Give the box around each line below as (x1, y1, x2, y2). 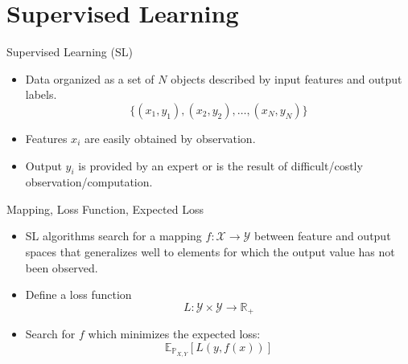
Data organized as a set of (25, 70, 155, 87)
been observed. (25, 259, 98, 276)
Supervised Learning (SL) (6, 43, 133, 60)
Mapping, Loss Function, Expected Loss (6, 200, 204, 217)
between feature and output (253, 227, 391, 244)
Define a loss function (25, 286, 132, 303)
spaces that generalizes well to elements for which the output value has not (25, 243, 395, 260)
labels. (25, 86, 57, 103)
